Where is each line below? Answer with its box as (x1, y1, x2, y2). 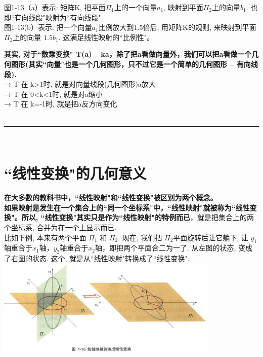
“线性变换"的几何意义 (4, 163, 147, 184)
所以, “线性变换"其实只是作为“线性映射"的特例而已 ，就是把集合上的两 (21, 212, 254, 223)
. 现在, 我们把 (118, 232, 162, 242)
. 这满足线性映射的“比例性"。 (58, 31, 154, 42)
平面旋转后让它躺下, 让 (173, 232, 248, 242)
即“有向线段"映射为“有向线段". (4, 12, 103, 22)
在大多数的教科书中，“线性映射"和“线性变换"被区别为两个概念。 (4, 192, 217, 203)
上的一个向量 (114, 2, 157, 12)
